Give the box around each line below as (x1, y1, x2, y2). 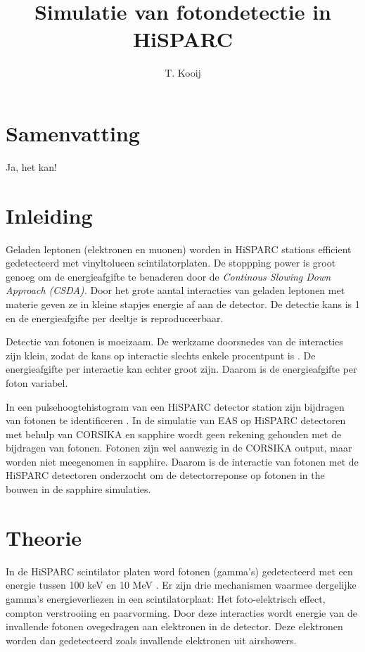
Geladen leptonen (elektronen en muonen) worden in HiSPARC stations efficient (6, 241, 352, 256)
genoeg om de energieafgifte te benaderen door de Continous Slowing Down (6, 269, 331, 283)
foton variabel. (6, 375, 68, 390)
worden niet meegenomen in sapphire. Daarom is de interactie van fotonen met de (6, 454, 359, 468)
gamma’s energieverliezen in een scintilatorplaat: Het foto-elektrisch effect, (6, 591, 326, 606)
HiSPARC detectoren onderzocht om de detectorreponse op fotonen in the (6, 468, 325, 482)
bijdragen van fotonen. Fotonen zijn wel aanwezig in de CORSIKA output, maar (6, 440, 352, 455)
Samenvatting (6, 118, 140, 147)
